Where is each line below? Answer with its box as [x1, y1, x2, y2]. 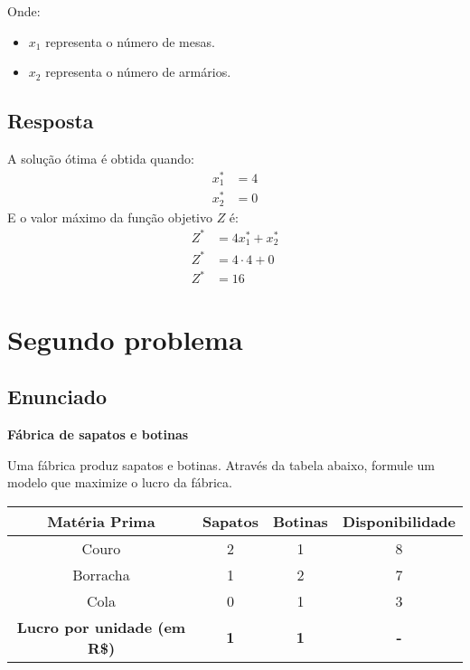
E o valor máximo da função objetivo [7, 207, 212, 226]
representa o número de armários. [45, 62, 231, 81]
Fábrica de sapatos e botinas [7, 424, 189, 443]
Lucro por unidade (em [16, 616, 186, 637]
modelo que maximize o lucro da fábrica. [7, 473, 232, 492]
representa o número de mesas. [45, 32, 215, 51]
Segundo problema [7, 320, 243, 357]
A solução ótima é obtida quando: [7, 148, 194, 167]
